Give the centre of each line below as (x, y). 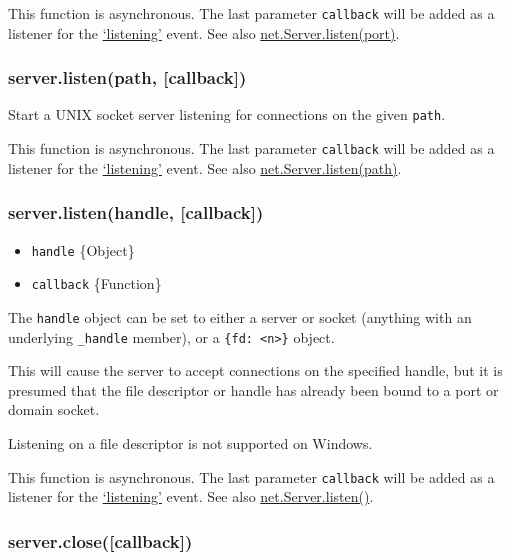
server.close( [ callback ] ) (100, 540)
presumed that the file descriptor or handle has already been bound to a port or (253, 389)
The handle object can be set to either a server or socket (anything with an (240, 316)
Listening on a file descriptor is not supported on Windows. (190, 443)
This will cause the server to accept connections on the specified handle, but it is (255, 370)
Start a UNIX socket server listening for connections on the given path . (227, 114)
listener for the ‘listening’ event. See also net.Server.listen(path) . (205, 167)
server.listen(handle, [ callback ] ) (136, 212)
